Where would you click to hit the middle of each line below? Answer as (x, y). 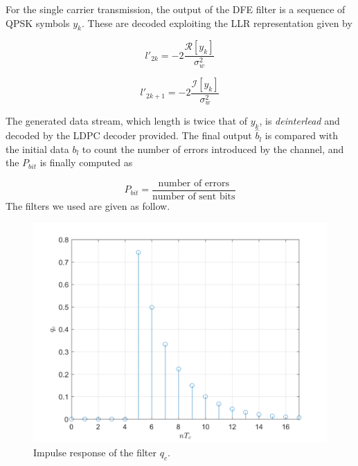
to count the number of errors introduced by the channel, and (213, 149)
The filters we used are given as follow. (88, 206)
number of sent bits (194, 197)
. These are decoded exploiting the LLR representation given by (217, 23)
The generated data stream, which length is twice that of (127, 121)
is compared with (301, 135)
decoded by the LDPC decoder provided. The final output (129, 135)
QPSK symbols (38, 23)
